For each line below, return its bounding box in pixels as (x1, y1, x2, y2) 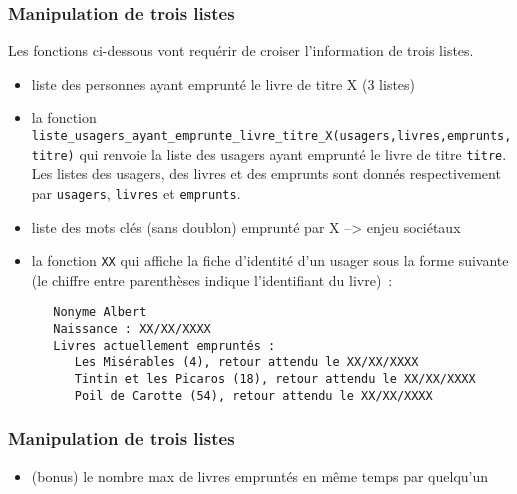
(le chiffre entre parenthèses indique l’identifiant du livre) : (31, 269, 393, 290)
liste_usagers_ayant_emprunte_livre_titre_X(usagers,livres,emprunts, (31, 129, 512, 143)
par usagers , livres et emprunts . (31, 182, 241, 203)
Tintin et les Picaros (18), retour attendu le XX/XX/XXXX (74, 372, 476, 387)
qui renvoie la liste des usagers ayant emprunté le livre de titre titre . (79, 143, 507, 164)
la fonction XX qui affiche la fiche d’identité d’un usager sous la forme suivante (31, 250, 509, 271)
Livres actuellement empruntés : (53, 338, 276, 353)
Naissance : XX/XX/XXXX (53, 322, 211, 337)
